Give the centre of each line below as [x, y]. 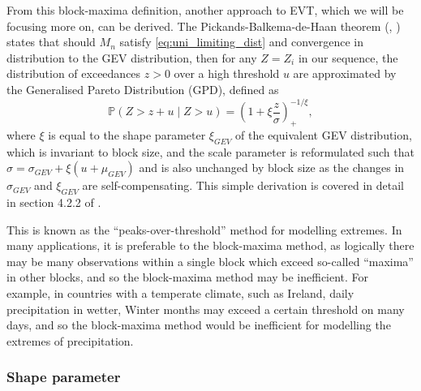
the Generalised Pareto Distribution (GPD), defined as [143, 89]
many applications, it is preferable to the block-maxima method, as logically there [210, 245]
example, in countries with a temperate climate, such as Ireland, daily [180, 293]
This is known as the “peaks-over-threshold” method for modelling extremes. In [204, 229]
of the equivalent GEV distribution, [324, 134]
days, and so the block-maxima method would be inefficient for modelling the [199, 325]
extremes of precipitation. [70, 340]
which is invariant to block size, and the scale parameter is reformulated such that [210, 151]
